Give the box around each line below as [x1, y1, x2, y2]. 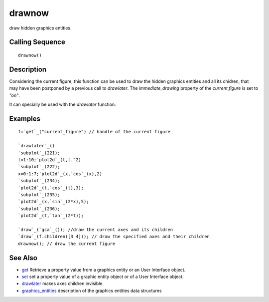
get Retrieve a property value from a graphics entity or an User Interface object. [21, 267, 186, 273]
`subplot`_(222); [18, 164, 60, 170]
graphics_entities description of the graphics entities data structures [21, 288, 162, 294]
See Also [9, 254, 37, 262]
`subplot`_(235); [18, 192, 60, 197]
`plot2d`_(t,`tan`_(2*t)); [18, 213, 84, 219]
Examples [9, 114, 41, 123]
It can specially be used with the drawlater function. [9, 101, 117, 107]
